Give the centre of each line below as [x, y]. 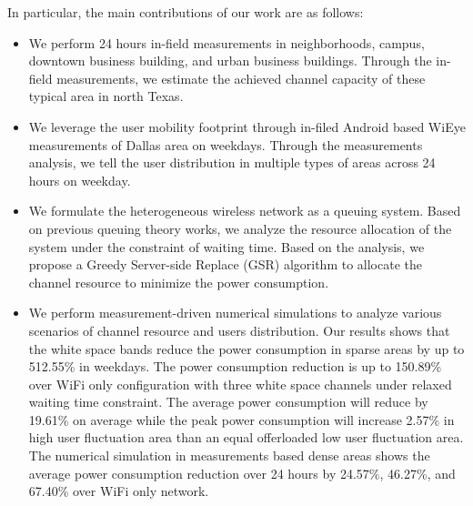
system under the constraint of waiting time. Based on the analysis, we [226, 246]
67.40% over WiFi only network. [119, 491]
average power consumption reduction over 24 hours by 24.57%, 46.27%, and [242, 473]
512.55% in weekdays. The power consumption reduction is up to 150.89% [235, 366]
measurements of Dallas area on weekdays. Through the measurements [226, 144]
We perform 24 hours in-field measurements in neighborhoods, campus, [226, 42]
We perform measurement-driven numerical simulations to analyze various [235, 313]
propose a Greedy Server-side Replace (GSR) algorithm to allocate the [225, 264]
